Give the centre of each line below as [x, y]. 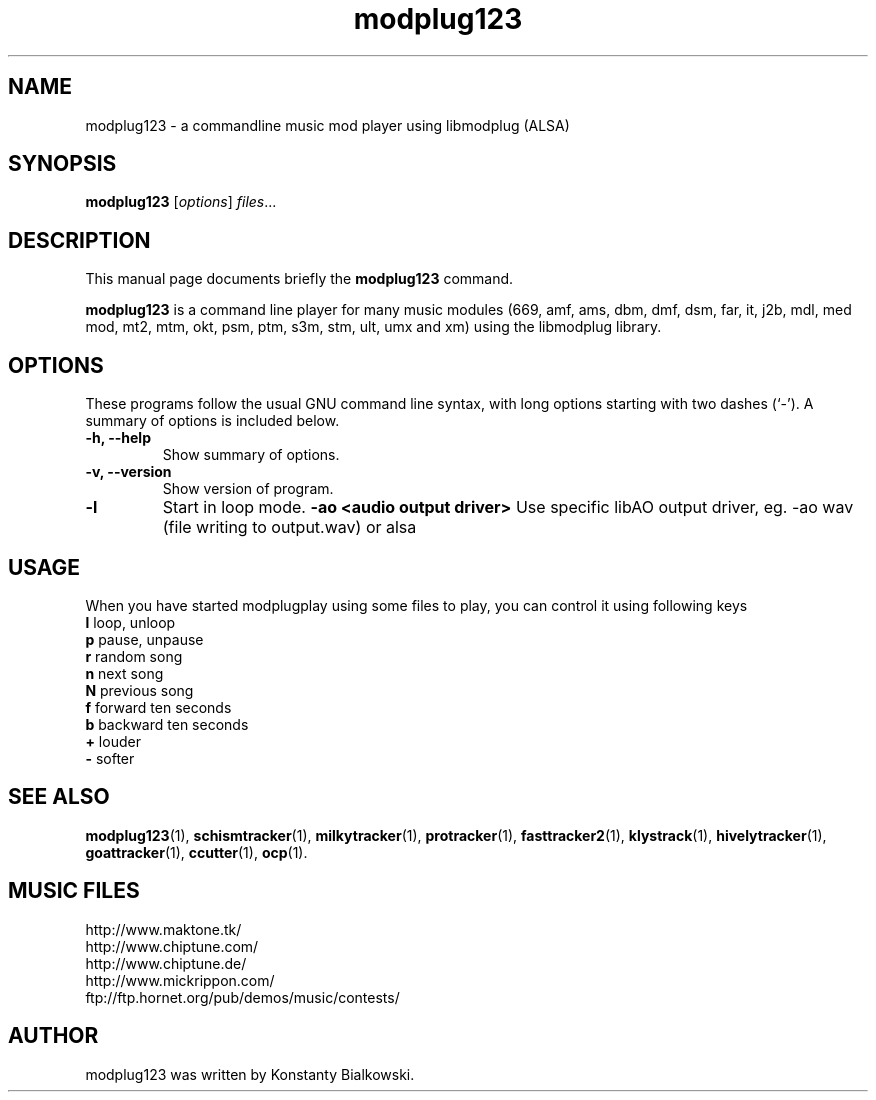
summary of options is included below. [212, 421]
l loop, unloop [130, 622]
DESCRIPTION [79, 240]
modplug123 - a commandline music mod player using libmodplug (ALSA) [327, 125]
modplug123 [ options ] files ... [181, 202]
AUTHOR [53, 1036]
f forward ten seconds [158, 707]
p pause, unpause [144, 639]
